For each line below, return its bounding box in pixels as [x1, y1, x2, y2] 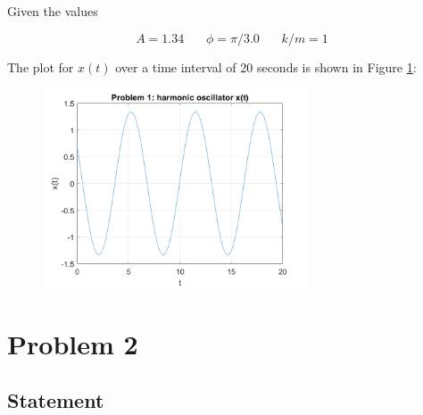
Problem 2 [7, 325, 138, 361]
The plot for [7, 57, 74, 76]
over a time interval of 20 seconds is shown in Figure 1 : [115, 57, 417, 76]
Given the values [7, 2, 98, 20]
